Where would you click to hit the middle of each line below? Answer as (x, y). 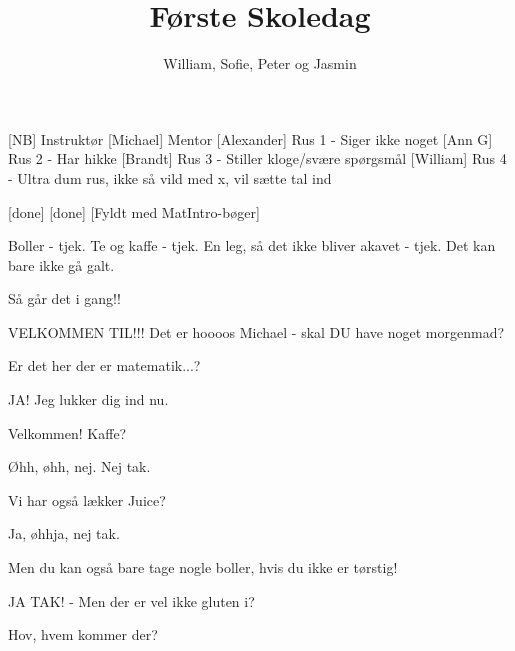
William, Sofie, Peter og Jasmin (260, 63)
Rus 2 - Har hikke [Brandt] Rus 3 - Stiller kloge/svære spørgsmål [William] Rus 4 (257, 158)
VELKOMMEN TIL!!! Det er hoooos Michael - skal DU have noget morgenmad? (256, 331)
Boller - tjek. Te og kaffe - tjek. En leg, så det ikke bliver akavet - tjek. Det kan (252, 245)
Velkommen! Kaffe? (67, 432)
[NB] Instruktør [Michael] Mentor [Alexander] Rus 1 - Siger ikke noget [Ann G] (250, 138)
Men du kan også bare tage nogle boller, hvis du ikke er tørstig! (203, 567)
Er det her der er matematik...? (104, 365)
